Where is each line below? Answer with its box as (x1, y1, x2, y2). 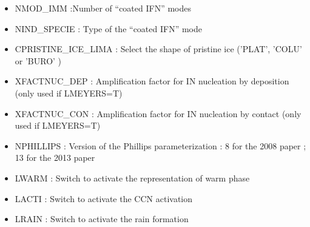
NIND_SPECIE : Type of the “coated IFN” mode (15, 22, 202, 35)
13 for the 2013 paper (15, 151, 95, 164)
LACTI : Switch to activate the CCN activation (15, 192, 193, 205)
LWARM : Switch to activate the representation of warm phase (15, 171, 250, 184)
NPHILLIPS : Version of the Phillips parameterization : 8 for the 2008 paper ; (15, 139, 306, 152)
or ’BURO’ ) (15, 54, 62, 67)
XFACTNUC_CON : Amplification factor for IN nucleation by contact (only (15, 107, 302, 120)
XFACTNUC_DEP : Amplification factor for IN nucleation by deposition (15, 75, 289, 87)
